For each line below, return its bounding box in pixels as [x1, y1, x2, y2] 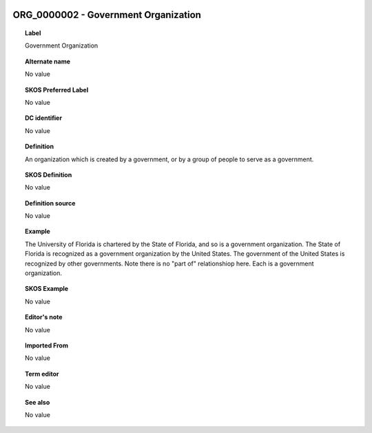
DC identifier [25, 114, 62, 122]
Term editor [25, 370, 59, 378]
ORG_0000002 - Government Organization [12, 9, 201, 21]
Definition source [25, 199, 76, 207]
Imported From [25, 341, 69, 350]
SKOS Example [25, 285, 69, 293]
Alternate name [25, 57, 71, 66]
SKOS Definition [25, 170, 72, 179]
